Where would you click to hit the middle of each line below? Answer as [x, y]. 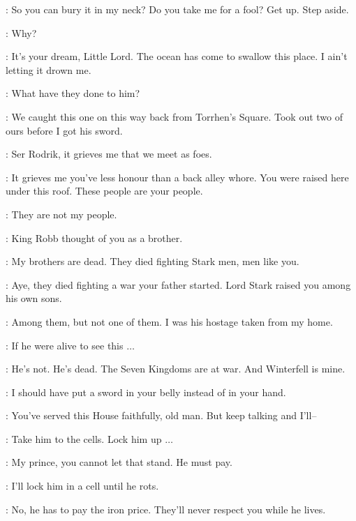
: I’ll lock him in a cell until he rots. [82, 486]
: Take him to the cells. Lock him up [84, 438]
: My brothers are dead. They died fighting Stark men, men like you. [153, 261]
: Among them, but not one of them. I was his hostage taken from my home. [169, 321]
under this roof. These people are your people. [104, 191]
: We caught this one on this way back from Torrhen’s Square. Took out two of [174, 116]
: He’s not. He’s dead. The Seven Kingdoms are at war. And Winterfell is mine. [176, 369]
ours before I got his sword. [64, 130]
